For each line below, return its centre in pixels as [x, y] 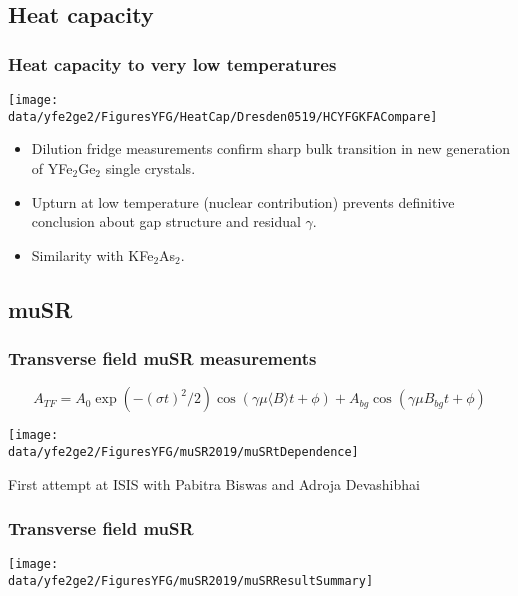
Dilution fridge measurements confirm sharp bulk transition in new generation [271, 148]
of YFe [52, 167]
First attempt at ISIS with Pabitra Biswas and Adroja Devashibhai [214, 483]
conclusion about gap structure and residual [166, 221]
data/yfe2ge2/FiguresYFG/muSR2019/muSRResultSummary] [191, 581]
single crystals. [150, 167]
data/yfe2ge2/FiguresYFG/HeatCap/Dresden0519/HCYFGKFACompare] [223, 116]
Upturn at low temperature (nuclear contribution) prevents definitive [243, 201]
